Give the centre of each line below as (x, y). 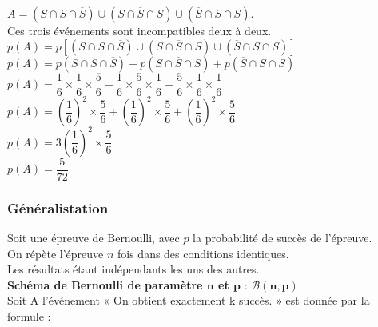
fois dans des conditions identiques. (203, 253)
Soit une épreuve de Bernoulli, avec (94, 237)
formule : (29, 315)
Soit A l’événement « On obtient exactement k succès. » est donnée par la (189, 300)
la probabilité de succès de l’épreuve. (283, 237)
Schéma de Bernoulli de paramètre (105, 284)
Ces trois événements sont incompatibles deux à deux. (139, 30)
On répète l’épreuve (56, 253)
